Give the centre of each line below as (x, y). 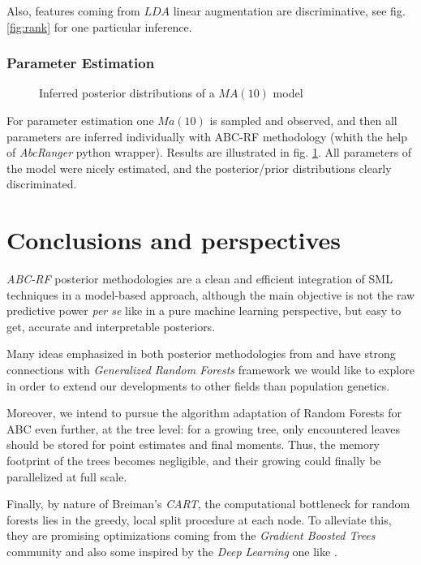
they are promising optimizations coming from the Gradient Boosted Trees (191, 535)
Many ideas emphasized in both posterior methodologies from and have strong (201, 354)
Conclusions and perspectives (174, 240)
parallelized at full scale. (67, 476)
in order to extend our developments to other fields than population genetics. (198, 385)
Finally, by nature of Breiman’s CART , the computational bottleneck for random (208, 504)
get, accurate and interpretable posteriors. (111, 326)
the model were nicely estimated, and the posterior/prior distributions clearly (199, 168)
